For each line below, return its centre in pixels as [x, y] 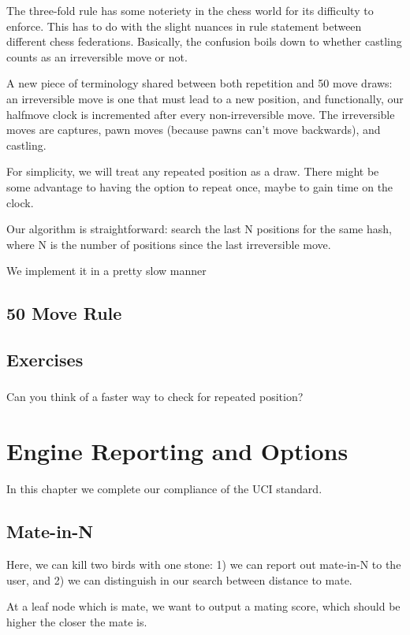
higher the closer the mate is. [77, 621]
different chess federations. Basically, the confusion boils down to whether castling [204, 41]
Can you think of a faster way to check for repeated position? [155, 397]
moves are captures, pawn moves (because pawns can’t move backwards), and [194, 130]
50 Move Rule [64, 313]
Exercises [45, 360]
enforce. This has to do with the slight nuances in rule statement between [184, 26]
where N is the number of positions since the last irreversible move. [169, 244]
